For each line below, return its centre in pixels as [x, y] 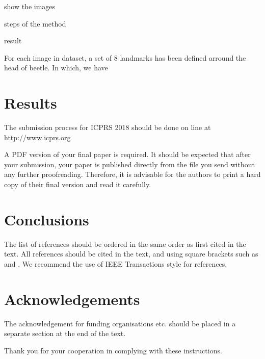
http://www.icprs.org [37, 137]
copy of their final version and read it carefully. [78, 184]
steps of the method [35, 23]
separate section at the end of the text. [65, 333]
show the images [30, 6]
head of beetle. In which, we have [56, 68]
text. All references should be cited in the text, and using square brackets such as [131, 254]
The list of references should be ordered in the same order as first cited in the [125, 243]
